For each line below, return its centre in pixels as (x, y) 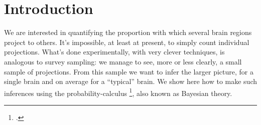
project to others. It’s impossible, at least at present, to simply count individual (127, 42)
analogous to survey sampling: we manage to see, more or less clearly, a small (123, 61)
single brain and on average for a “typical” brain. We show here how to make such (131, 81)
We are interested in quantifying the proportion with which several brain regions (128, 32)
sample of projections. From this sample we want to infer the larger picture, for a (129, 71)
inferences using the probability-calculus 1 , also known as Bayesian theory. (118, 92)
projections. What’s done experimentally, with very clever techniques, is (114, 52)
